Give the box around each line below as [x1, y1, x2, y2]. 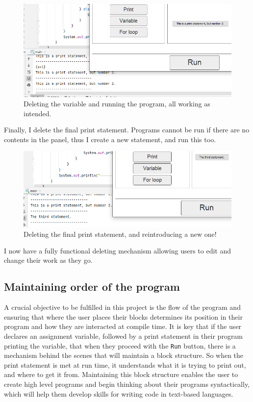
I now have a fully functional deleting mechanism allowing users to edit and [4, 245, 231, 255]
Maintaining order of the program [4, 279, 180, 294]
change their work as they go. [4, 255, 93, 265]
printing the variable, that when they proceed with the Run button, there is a [4, 340, 236, 351]
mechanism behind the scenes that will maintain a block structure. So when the [4, 350, 244, 360]
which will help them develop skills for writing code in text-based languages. [4, 388, 233, 399]
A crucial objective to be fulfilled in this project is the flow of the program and [4, 302, 241, 312]
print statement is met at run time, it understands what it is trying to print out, [4, 359, 246, 370]
